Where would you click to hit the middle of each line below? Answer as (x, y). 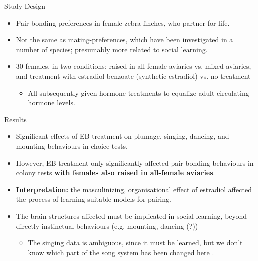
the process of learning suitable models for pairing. (93, 199)
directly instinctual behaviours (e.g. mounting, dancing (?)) (107, 226)
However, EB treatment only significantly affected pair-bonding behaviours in (135, 163)
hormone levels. (51, 103)
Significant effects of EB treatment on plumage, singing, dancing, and (122, 136)
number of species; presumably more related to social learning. (112, 49)
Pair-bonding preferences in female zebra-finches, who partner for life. (123, 23)
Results (15, 119)
